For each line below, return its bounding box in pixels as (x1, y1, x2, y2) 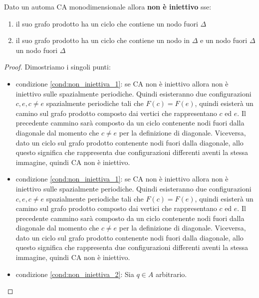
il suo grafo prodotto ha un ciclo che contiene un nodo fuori (15, 18, 198, 28)
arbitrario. (155, 268, 187, 279)
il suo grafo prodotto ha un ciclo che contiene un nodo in (15, 35, 190, 45)
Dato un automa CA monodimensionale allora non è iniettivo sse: (4, 1, 212, 11)
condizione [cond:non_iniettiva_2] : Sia (15, 268, 134, 279)
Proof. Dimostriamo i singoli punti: (4, 61, 111, 72)
